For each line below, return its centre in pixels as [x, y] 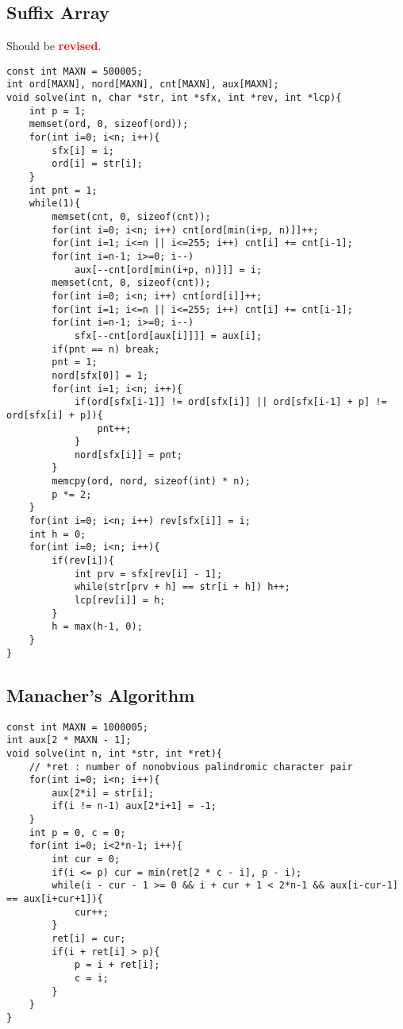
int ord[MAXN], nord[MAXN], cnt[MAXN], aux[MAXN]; [143, 85]
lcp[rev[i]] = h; [120, 601]
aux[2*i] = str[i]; [103, 793]
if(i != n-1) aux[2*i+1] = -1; [134, 806]
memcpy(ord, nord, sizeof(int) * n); [151, 482]
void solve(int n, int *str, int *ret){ [115, 753]
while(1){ [55, 204]
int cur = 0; [86, 859]
